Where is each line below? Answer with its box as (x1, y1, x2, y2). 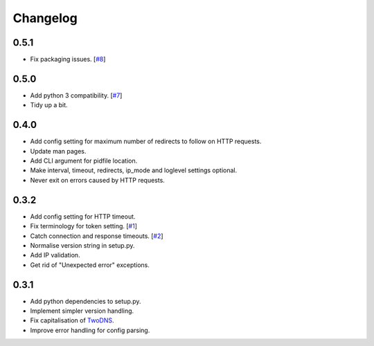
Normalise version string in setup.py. (30, 241, 135, 249)
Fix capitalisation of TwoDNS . (30, 316, 114, 325)
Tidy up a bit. (30, 101, 69, 109)
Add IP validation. (30, 251, 80, 259)
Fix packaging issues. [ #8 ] (30, 55, 106, 64)
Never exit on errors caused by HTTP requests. (30, 176, 166, 184)
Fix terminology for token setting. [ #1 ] (30, 222, 138, 230)
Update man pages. (30, 147, 87, 155)
